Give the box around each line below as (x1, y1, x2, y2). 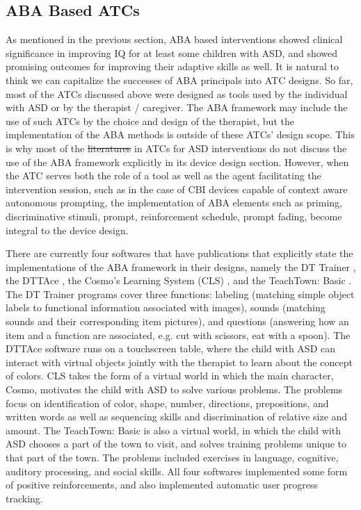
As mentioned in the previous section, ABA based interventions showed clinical (6, 32, 343, 47)
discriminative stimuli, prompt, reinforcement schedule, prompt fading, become (6, 208, 342, 223)
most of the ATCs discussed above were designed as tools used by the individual (6, 86, 348, 101)
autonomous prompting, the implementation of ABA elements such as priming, (6, 195, 342, 210)
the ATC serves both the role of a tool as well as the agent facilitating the (6, 168, 321, 183)
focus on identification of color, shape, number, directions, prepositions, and (6, 395, 329, 410)
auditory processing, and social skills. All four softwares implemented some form (6, 463, 348, 478)
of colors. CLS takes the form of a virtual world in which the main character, (6, 368, 334, 383)
